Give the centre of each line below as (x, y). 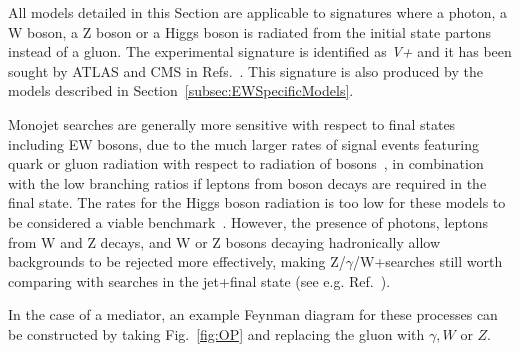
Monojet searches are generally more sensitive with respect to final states (232, 123)
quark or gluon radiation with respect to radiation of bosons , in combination (246, 163)
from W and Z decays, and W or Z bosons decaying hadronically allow (224, 241)
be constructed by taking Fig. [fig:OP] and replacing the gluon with (216, 333)
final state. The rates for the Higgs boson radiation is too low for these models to (257, 202)
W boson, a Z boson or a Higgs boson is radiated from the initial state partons (249, 31)
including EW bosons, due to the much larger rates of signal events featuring (243, 143)
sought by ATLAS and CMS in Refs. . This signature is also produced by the (246, 70)
